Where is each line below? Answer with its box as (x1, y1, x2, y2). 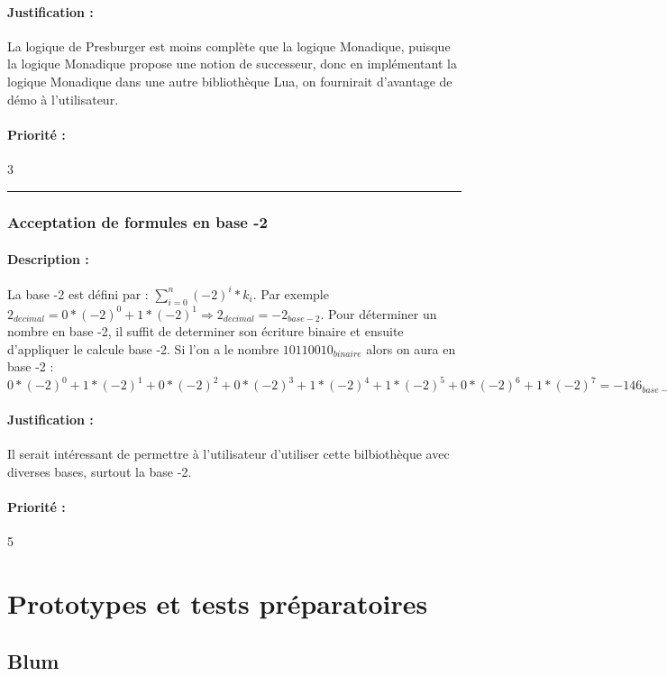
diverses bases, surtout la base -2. (7, 461, 192, 480)
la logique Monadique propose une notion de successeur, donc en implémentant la (7, 54, 457, 73)
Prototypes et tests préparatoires (7, 584, 428, 621)
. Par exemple (252, 284, 329, 303)
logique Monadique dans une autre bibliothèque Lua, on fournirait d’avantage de (7, 71, 452, 90)
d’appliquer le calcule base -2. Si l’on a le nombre (7, 339, 279, 358)
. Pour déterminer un (320, 304, 437, 323)
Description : (7, 250, 89, 268)
